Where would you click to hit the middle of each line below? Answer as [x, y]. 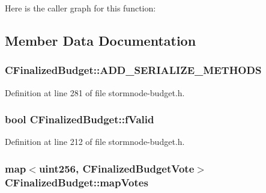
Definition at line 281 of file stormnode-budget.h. [95, 92]
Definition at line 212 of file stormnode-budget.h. [95, 142]
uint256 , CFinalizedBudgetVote [116, 168]
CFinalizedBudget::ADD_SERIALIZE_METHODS [133, 70]
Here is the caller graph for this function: [80, 8]
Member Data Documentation [101, 40]
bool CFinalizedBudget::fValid [80, 119]
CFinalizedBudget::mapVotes [77, 182]
